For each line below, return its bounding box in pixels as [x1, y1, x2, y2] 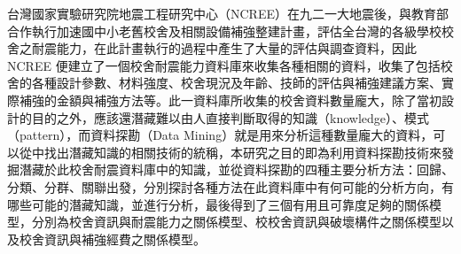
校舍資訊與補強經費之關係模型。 [19, 229, 206, 248]
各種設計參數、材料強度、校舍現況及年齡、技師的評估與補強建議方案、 [31, 73, 441, 92]
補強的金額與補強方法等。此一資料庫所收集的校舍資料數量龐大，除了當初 [19, 90, 441, 109]
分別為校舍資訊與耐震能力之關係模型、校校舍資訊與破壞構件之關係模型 [31, 212, 441, 231]
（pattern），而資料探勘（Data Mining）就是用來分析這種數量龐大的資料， [7, 126, 434, 144]
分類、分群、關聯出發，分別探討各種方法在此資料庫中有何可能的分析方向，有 [7, 177, 454, 196]
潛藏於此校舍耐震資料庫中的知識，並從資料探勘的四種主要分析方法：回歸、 [19, 160, 454, 179]
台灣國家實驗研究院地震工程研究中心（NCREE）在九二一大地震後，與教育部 [7, 4, 449, 22]
